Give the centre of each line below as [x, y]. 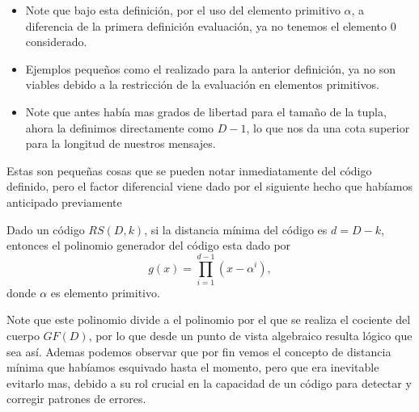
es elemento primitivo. [105, 292]
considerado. [56, 42]
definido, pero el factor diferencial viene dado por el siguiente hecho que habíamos [209, 186]
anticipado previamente [64, 202]
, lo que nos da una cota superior [328, 127]
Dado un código [46, 229]
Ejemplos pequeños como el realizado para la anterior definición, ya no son [210, 68]
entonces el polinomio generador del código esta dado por [149, 245]
